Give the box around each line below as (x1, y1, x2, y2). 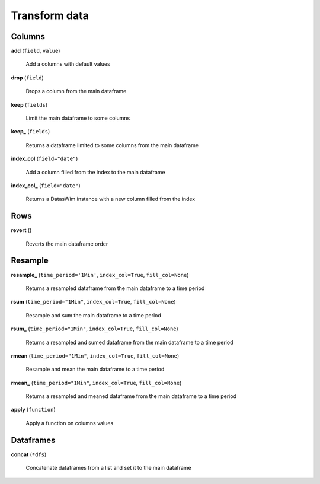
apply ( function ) (11, 406, 56, 413)
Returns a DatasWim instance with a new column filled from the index (25, 196, 196, 203)
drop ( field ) (11, 74, 44, 81)
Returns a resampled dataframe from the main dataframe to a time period (25, 285, 205, 292)
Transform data (11, 9, 89, 22)
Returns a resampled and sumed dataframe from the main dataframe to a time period (25, 339, 233, 346)
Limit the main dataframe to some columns (25, 114, 130, 122)
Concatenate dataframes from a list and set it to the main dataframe (25, 464, 192, 472)
